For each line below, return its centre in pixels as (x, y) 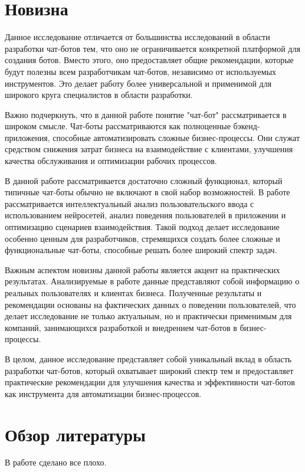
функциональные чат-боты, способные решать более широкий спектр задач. (141, 250)
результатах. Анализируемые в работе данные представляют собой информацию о (152, 281)
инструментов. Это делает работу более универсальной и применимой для (138, 83)
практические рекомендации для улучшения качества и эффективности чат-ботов (150, 382)
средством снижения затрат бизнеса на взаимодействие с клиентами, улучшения (149, 149)
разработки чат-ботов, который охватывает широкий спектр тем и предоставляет (149, 370)
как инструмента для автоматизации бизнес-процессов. (103, 393)
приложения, (27, 137)
